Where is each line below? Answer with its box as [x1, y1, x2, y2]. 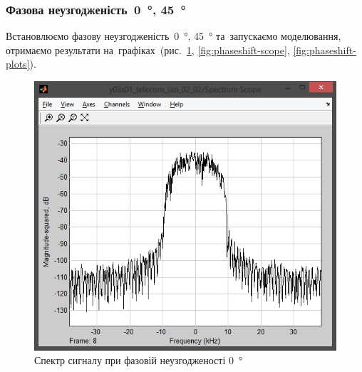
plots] [6, 56, 30, 71]
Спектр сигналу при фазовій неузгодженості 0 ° [34, 353, 243, 368]
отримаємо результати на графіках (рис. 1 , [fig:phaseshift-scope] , [6, 42, 290, 57]
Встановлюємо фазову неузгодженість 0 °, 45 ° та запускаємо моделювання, [6, 29, 341, 43]
